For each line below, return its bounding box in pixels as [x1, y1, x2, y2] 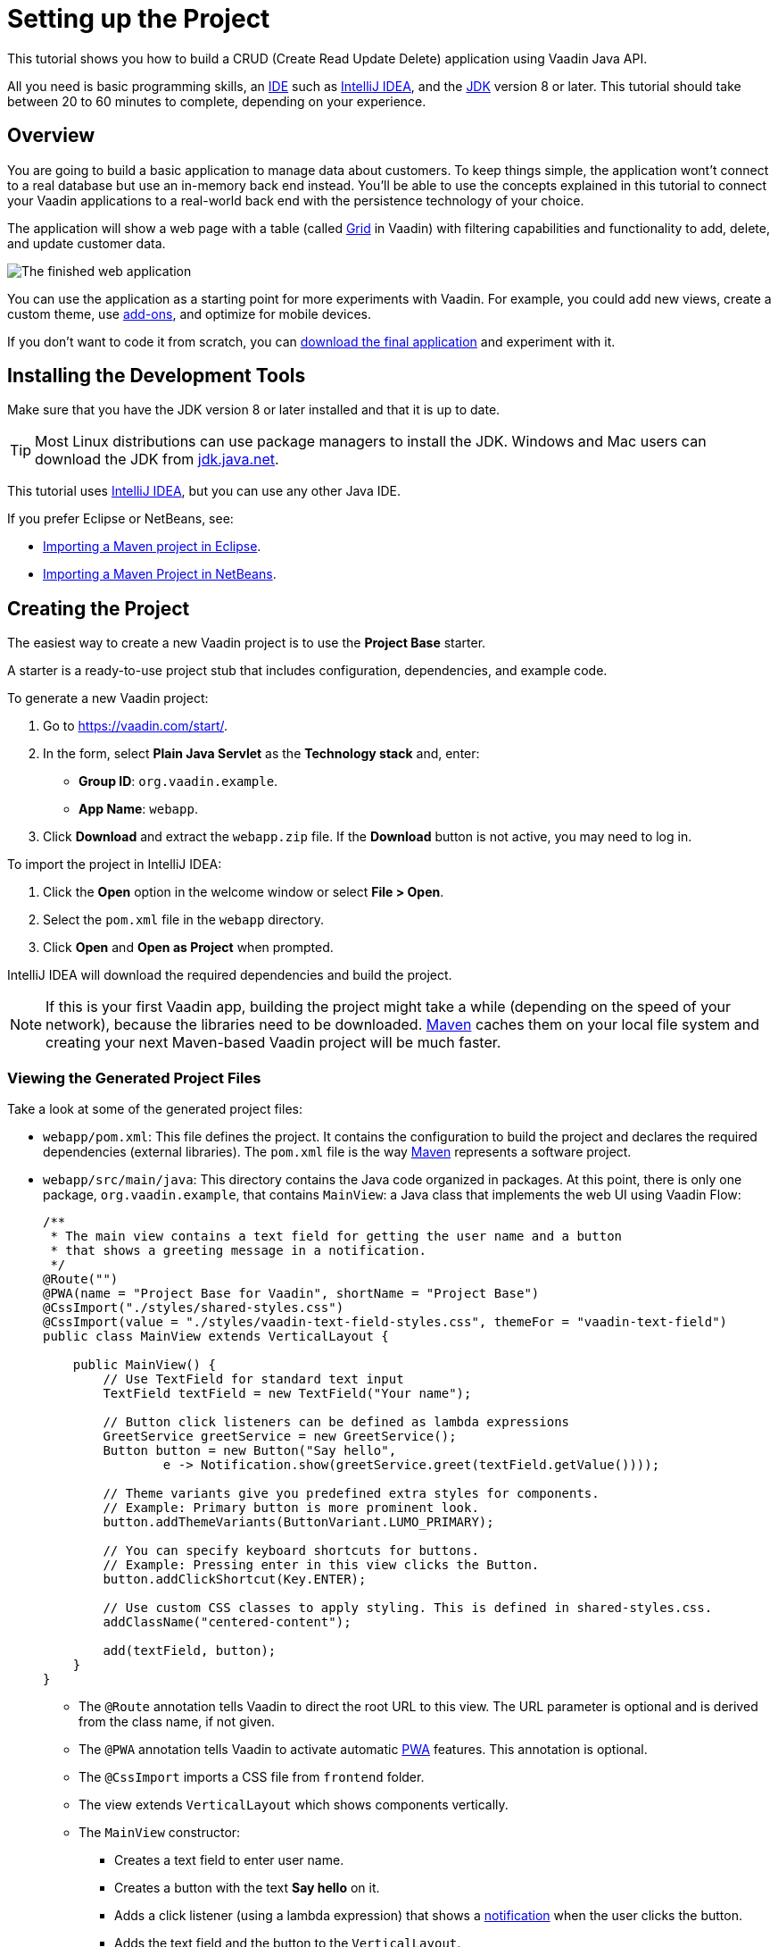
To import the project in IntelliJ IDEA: [7, 857, 222, 873]
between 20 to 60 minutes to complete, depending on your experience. [7, 93, 426, 109]
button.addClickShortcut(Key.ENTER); [103, 1572, 367, 1587]
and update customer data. [7, 235, 166, 251]
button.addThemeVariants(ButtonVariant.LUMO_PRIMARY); [103, 1515, 494, 1530]
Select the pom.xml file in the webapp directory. [43, 912, 325, 928]
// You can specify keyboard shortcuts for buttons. [103, 1543, 479, 1558]
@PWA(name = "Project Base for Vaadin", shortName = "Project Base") [43, 1286, 540, 1301]
